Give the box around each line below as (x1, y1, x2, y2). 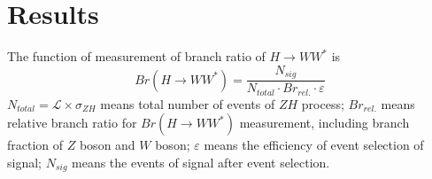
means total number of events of (100, 94, 275, 113)
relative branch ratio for (7, 113, 137, 132)
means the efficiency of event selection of (204, 136, 424, 154)
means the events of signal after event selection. (72, 152, 330, 171)
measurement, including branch (239, 113, 410, 132)
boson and (79, 136, 135, 154)
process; (301, 94, 344, 113)
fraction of (7, 136, 64, 154)
